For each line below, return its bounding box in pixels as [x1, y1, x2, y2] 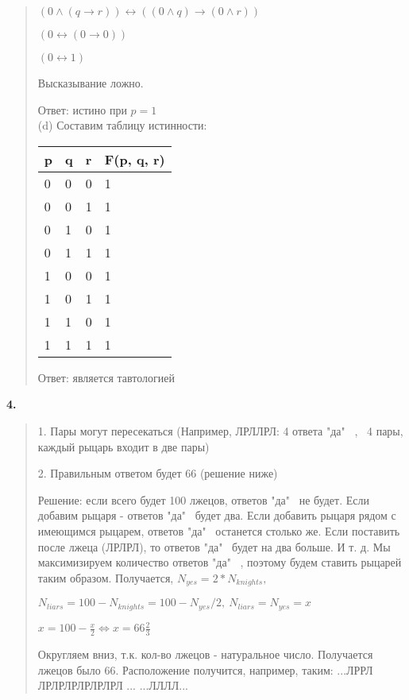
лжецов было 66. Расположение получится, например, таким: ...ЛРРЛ [37, 661, 373, 678]
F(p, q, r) [104, 149, 165, 168]
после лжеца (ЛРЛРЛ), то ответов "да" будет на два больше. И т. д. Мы [37, 538, 391, 555]
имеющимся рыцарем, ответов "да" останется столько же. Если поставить [37, 522, 400, 539]
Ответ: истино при [37, 101, 127, 118]
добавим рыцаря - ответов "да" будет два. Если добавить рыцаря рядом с [37, 507, 396, 524]
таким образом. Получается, [37, 569, 174, 586]
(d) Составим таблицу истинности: [37, 117, 207, 133]
